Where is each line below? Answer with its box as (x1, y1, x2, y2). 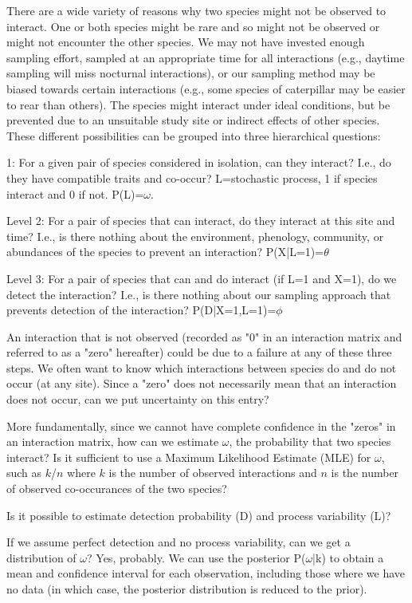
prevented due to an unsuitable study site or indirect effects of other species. (6, 112, 380, 128)
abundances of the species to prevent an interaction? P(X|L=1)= (6, 243, 324, 260)
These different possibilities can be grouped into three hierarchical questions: (6, 127, 381, 144)
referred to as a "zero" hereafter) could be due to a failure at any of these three (6, 344, 392, 361)
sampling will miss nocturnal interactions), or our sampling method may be (6, 65, 375, 81)
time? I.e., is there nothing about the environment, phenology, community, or (6, 227, 384, 244)
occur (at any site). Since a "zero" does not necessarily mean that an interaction (6, 375, 397, 392)
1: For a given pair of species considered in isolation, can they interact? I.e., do (6, 154, 391, 171)
